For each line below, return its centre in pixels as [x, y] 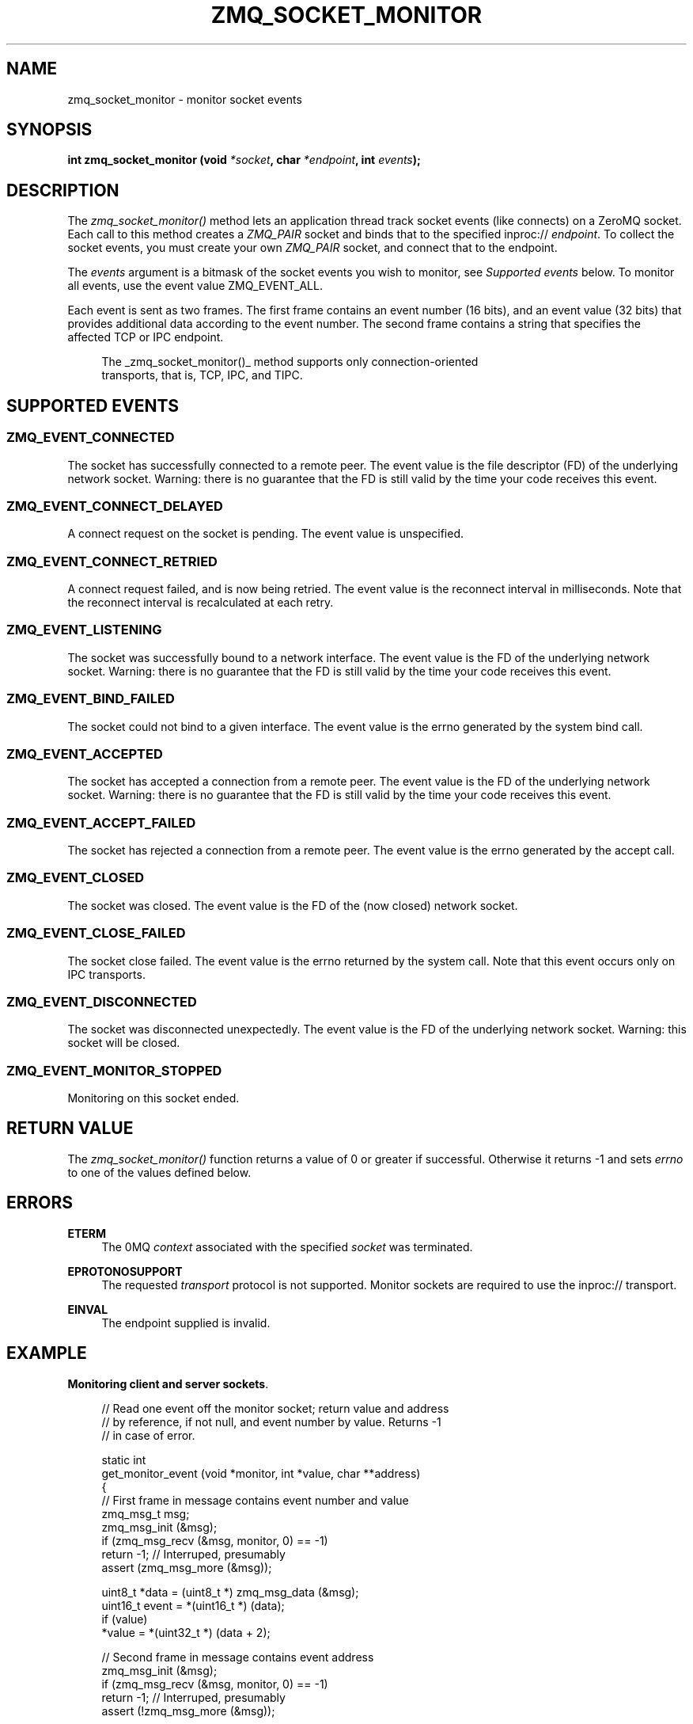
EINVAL [88, 1309]
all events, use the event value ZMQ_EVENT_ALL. [195, 286]
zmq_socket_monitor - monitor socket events [185, 99]
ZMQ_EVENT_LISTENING [84, 630]
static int [124, 1460]
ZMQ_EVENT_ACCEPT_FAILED [101, 822]
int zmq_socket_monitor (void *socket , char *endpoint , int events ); [244, 160]
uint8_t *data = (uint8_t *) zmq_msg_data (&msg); [230, 1592]
